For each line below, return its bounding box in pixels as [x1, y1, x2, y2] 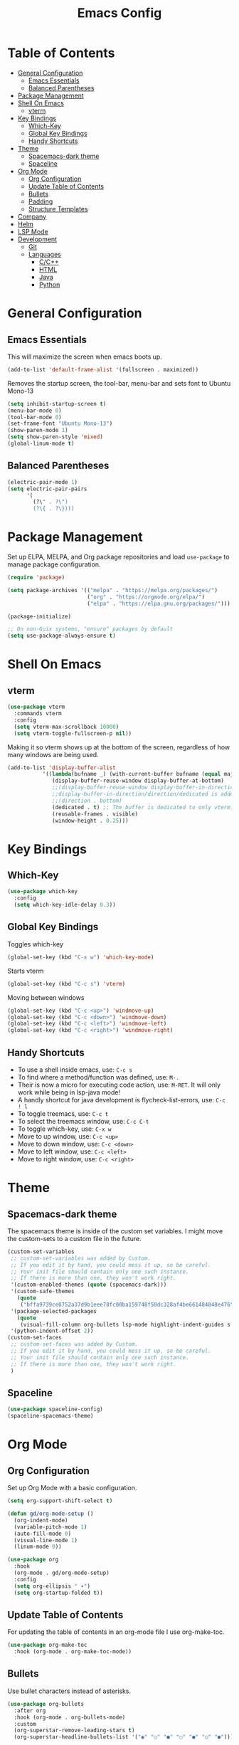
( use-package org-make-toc [7, 1642, 87, 1649]
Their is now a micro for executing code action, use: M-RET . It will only [17, 1080, 221, 1089]
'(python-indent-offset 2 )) [10, 1327, 94, 1335]
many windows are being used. [7, 750, 99, 759]
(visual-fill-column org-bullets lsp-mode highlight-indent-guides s [20, 1321, 231, 1328]
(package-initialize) [7, 613, 72, 620]
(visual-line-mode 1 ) [14, 1536, 78, 1544]
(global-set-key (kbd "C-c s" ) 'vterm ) [7, 980, 126, 987]
